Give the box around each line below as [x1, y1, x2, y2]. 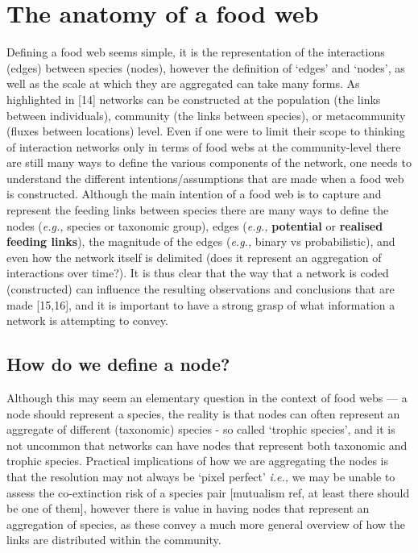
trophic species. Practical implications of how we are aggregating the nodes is [6, 452, 388, 469]
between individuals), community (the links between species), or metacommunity [6, 106, 406, 123]
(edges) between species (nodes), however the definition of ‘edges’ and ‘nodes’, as [6, 59, 405, 76]
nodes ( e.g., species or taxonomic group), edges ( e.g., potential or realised [6, 217, 383, 234]
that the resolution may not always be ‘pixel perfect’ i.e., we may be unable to [6, 468, 395, 484]
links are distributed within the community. [6, 531, 221, 548]
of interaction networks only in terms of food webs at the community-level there [6, 138, 401, 155]
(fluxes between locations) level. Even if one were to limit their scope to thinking [6, 123, 405, 139]
